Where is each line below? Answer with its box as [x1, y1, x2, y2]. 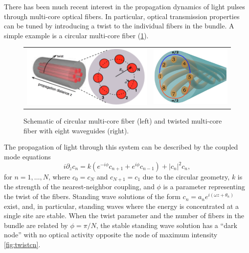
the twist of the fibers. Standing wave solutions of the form [4, 191, 181, 202]
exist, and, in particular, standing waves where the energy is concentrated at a [4, 201, 239, 211]
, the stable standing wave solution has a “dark [96, 220, 237, 230]
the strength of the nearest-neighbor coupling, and [4, 181, 155, 192]
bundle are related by [4, 220, 68, 230]
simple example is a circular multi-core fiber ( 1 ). [4, 30, 149, 40]
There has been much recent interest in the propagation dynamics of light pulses [4, 1, 245, 11]
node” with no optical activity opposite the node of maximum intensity [4, 229, 218, 240]
